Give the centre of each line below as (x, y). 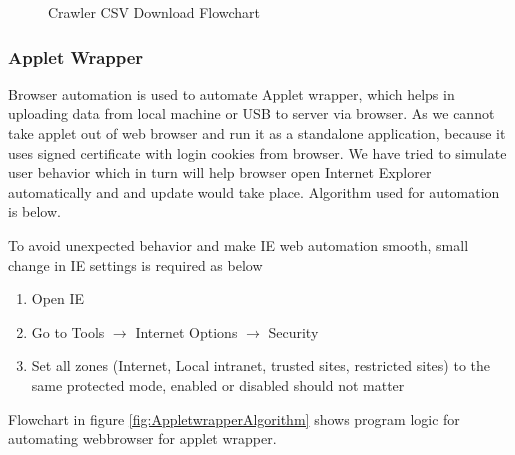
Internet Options (186, 331)
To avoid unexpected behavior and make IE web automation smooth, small (238, 244)
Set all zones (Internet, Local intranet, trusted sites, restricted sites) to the (261, 365)
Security (293, 331)
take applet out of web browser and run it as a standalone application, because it (257, 133)
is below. (34, 211)
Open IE (58, 298)
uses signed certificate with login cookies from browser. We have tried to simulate (257, 152)
